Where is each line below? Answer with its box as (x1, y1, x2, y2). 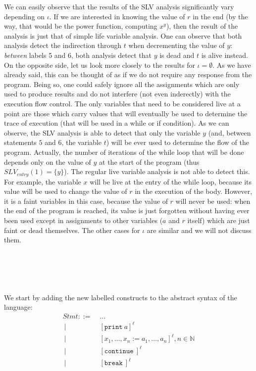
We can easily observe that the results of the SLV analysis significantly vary (4, 1, 234, 11)
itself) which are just (187, 215, 250, 225)
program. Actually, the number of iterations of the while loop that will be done (4, 146, 244, 157)
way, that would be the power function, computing (4, 21, 157, 31)
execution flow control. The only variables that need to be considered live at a (4, 98, 241, 108)
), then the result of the (166, 21, 238, 31)
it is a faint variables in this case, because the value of (4, 195, 168, 206)
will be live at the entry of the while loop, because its (90, 176, 252, 186)
